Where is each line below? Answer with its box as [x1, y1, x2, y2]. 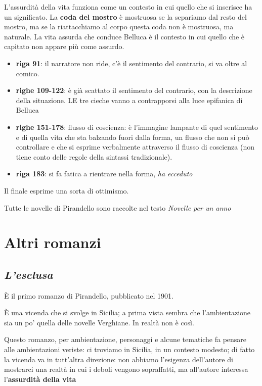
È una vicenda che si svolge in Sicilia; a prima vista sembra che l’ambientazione [4, 307, 251, 318]
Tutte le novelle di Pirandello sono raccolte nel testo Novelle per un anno [4, 202, 231, 213]
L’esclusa [4, 266, 53, 282]
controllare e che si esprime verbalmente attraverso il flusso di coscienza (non [16, 141, 254, 152]
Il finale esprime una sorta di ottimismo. [4, 185, 129, 196]
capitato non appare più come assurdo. [4, 41, 124, 52]
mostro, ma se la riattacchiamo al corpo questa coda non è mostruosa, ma [4, 21, 234, 32]
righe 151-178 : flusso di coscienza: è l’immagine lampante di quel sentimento [16, 121, 258, 132]
